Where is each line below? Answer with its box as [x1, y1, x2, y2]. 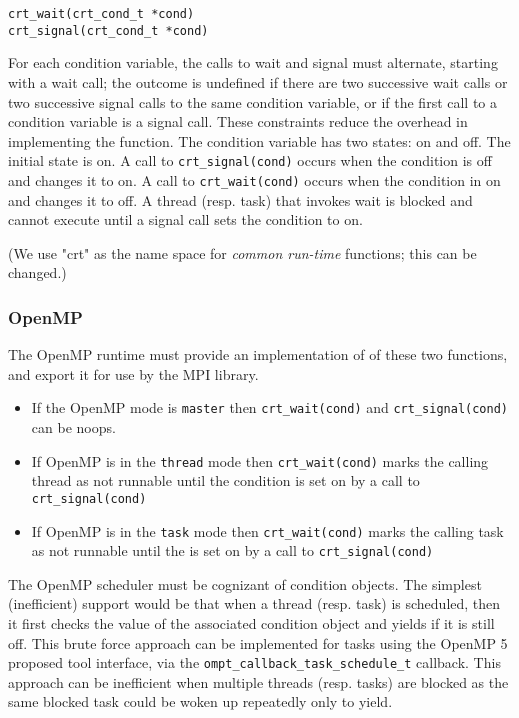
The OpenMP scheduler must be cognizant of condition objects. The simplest [8, 573, 482, 594]
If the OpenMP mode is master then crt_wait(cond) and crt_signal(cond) [31, 397, 508, 418]
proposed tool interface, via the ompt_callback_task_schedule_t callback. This [8, 652, 501, 673]
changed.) [8, 262, 67, 283]
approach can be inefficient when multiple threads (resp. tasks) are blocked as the [8, 671, 509, 692]
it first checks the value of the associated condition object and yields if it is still [8, 613, 495, 634]
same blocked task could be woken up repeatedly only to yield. [8, 691, 393, 712]
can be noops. [31, 417, 116, 438]
